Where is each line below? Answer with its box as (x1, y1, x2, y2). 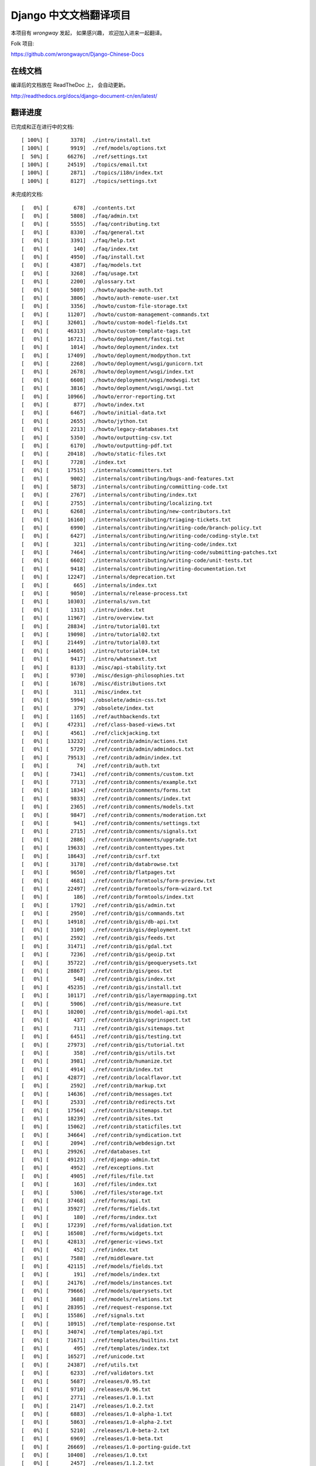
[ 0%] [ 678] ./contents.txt (21, 204, 136, 211)
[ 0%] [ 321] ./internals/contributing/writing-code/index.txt (21, 541, 238, 548)
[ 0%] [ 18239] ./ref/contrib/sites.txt (21, 1115, 163, 1122)
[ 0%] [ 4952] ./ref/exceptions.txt (21, 1165, 154, 1171)
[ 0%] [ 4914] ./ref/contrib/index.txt (21, 1066, 163, 1073)
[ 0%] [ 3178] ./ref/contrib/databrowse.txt (21, 861, 178, 867)
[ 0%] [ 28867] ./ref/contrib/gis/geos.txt (21, 968, 173, 974)
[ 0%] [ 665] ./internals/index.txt (21, 582, 157, 589)
